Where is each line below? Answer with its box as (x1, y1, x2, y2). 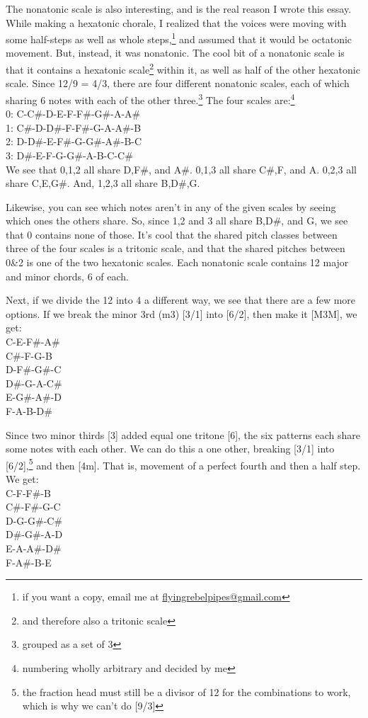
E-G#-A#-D (6, 389, 62, 404)
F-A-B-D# (6, 404, 52, 418)
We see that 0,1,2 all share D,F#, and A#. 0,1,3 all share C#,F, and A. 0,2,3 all (6, 161, 357, 176)
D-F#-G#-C (6, 362, 62, 377)
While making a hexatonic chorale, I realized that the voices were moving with (6, 15, 347, 30)
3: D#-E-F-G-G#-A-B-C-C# (6, 147, 133, 162)
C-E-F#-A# (6, 334, 60, 349)
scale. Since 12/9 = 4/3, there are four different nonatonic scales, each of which (6, 76, 350, 91)
